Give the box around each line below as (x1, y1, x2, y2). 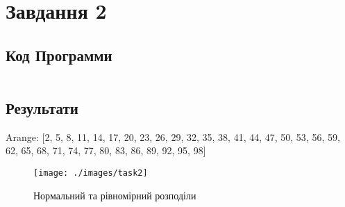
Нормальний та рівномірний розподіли (33, 188, 196, 202)
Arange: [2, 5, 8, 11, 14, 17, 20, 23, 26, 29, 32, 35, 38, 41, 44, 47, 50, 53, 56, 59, (6, 129, 340, 144)
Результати (6, 97, 78, 118)
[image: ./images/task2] (33, 167, 148, 178)
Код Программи (6, 44, 112, 65)
